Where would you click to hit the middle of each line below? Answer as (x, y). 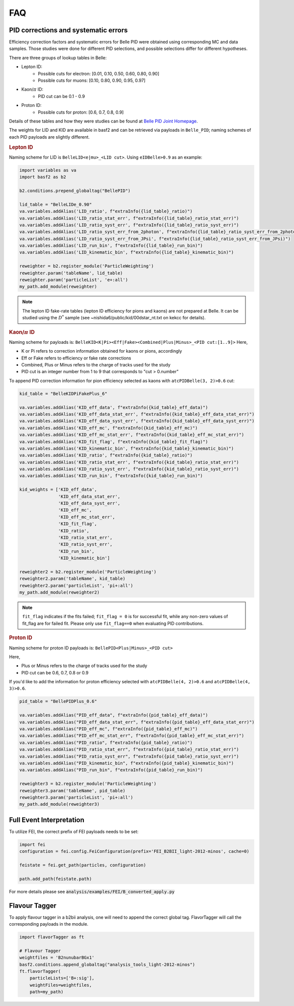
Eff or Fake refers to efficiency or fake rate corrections (76, 358)
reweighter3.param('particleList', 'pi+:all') (76, 797)
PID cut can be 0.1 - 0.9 (61, 96)
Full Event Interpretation (47, 820)
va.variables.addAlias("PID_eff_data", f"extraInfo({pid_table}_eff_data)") (114, 715)
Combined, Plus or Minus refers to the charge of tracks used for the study (96, 365)
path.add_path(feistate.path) (56, 879)
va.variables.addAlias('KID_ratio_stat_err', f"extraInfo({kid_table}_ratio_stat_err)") (129, 462)
